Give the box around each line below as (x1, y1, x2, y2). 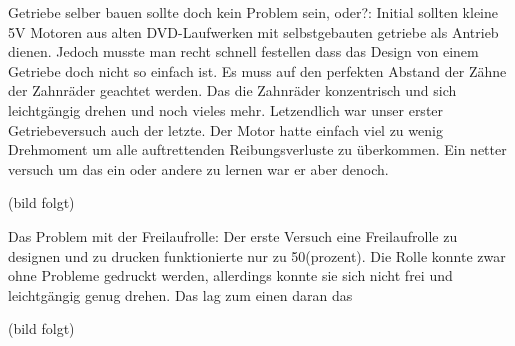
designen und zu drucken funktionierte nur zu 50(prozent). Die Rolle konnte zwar (8, 245, 506, 266)
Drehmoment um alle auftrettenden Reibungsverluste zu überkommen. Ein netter (8, 139, 507, 160)
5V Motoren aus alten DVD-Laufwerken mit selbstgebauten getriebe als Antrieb (8, 21, 499, 42)
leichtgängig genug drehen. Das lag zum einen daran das (8, 284, 353, 305)
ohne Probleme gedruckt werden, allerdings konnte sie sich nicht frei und (8, 265, 453, 286)
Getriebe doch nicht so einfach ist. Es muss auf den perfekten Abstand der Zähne (8, 60, 507, 81)
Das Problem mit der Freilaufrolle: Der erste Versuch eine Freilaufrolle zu (8, 225, 458, 246)
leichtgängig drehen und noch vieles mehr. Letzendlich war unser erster (8, 99, 444, 120)
